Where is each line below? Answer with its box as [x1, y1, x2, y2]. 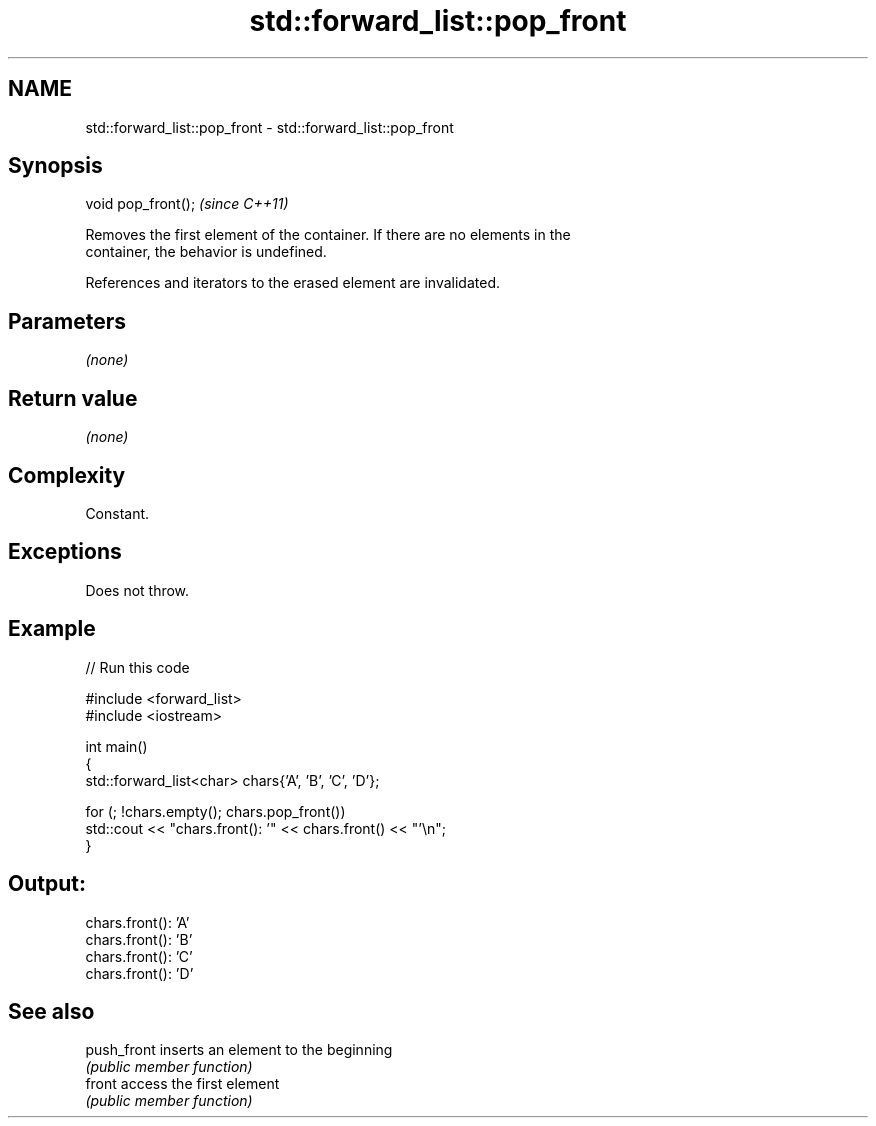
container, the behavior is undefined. [85, 243, 327, 261]
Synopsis [8, 153, 103, 179]
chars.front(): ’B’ [85, 930, 193, 948]
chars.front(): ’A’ [85, 913, 190, 931]
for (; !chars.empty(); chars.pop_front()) [85, 802, 346, 820]
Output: [8, 871, 86, 897]
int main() [85, 737, 148, 755]
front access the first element [85, 1075, 280, 1093]
